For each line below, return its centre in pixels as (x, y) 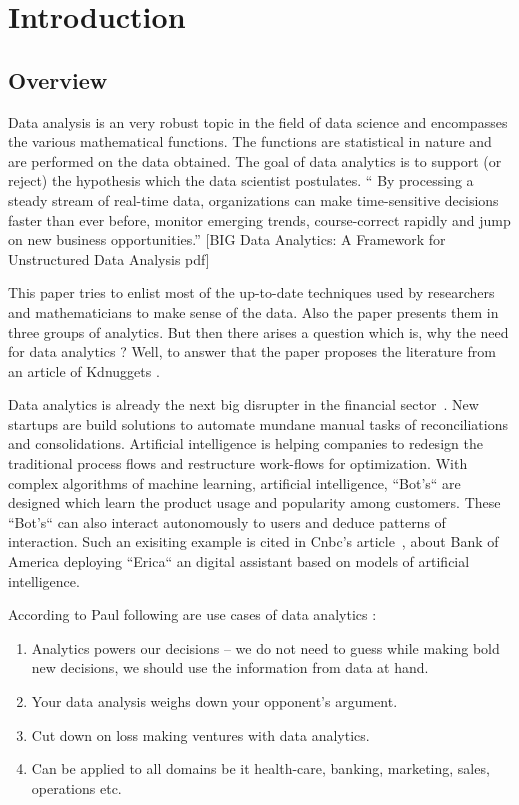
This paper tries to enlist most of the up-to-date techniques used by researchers (251, 292)
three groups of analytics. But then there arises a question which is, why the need (258, 331)
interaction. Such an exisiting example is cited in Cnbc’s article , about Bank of (253, 541)
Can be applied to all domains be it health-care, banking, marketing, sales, (260, 768)
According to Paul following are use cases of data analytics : (192, 614)
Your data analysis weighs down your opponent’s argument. (214, 701)
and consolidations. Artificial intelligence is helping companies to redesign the (245, 443)
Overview (58, 79)
